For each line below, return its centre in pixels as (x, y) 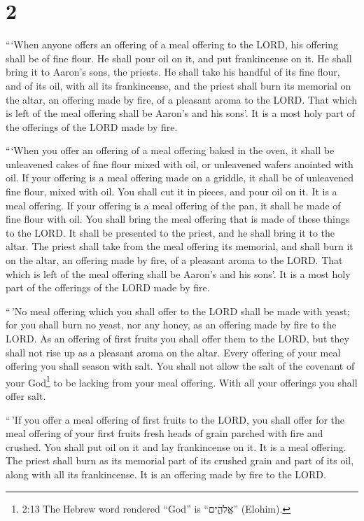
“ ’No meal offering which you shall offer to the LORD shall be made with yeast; (178, 311)
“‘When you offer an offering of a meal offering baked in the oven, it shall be (170, 150)
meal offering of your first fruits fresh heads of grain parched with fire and (164, 433)
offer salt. (26, 396)
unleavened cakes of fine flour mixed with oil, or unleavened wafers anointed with (180, 164)
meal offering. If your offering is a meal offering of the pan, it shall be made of (173, 205)
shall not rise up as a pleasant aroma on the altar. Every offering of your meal (173, 352)
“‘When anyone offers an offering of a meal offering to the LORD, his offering (172, 44)
